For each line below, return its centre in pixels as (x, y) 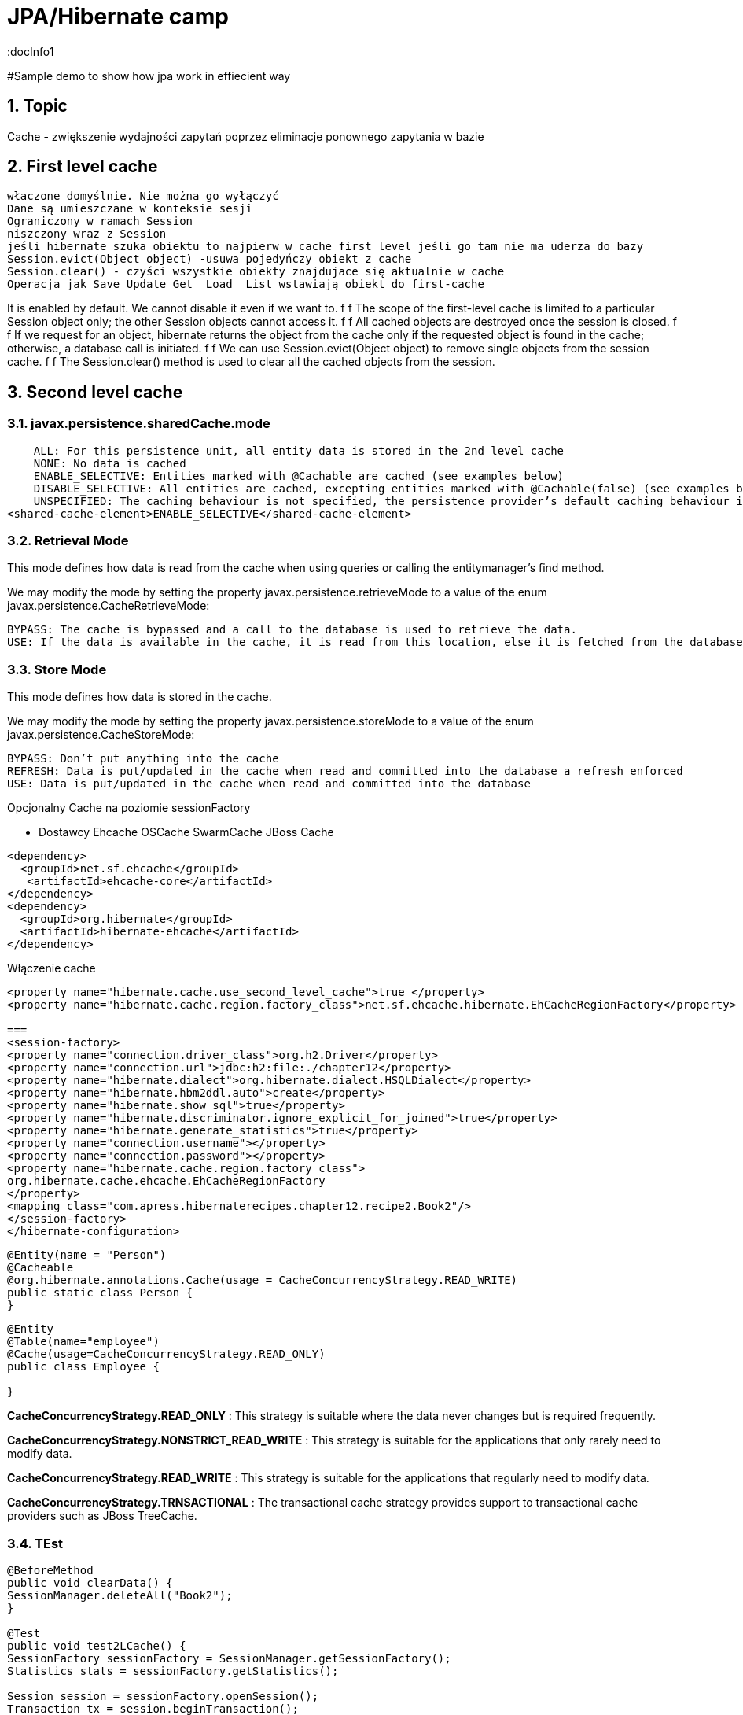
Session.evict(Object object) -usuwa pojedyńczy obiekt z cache (210, 259)
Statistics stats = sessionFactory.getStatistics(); (173, 1671)
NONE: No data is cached (110, 463)
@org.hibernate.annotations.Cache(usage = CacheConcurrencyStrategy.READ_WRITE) (263, 1280)
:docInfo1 (31, 51)
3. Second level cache (95, 392)
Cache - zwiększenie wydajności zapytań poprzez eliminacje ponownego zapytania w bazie (246, 136)
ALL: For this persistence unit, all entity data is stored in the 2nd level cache (299, 450)
